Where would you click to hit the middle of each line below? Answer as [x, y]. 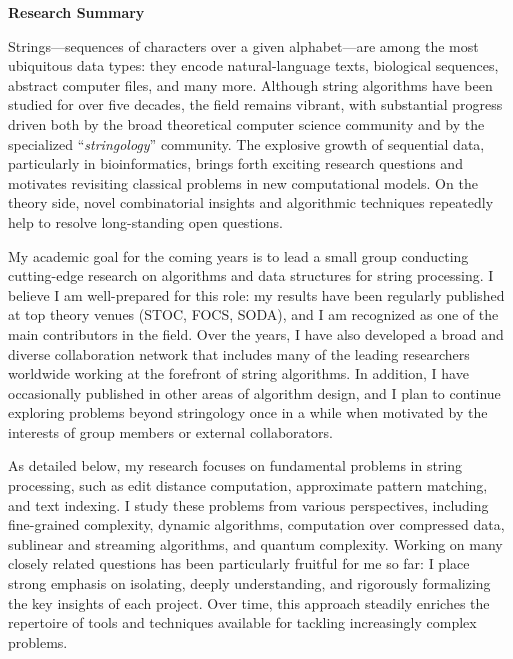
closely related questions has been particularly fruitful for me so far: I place [239, 563]
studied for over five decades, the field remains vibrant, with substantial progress [255, 104]
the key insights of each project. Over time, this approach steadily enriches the [249, 602]
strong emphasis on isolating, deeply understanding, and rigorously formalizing [249, 583]
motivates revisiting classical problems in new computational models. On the [243, 182]
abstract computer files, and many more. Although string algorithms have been [250, 84]
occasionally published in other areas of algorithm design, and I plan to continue [254, 392]
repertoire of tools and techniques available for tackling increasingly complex [242, 622]
